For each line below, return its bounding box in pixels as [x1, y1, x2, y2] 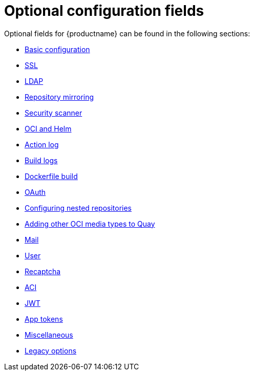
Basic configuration [25, 45, 90, 54]
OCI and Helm [25, 124, 72, 133]
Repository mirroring [25, 92, 94, 101]
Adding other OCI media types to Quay [25, 219, 155, 228]
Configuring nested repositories [25, 203, 132, 212]
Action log [25, 140, 59, 149]
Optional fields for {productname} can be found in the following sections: [4, 29, 250, 38]
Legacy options [25, 346, 77, 355]
